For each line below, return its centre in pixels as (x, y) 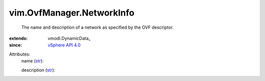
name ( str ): (32, 61)
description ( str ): (38, 70)
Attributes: (20, 54)
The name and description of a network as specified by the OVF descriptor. (97, 27)
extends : (18, 38)
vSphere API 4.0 (64, 45)
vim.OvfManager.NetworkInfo (72, 13)
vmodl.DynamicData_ (69, 38)
